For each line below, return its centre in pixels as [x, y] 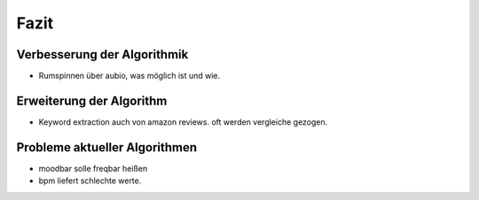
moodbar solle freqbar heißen [93, 168]
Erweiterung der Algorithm [92, 100]
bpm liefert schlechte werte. [90, 181]
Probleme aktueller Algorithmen [107, 147]
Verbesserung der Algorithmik [102, 54]
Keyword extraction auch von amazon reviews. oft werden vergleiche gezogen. [183, 122]
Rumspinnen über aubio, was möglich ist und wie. [130, 76]
